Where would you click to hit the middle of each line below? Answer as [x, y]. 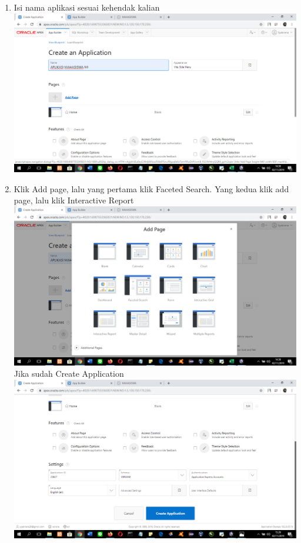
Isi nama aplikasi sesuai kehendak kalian [87, 7]
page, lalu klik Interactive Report [74, 200]
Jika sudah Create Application [69, 373]
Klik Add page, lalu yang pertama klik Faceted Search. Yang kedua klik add [151, 188]
